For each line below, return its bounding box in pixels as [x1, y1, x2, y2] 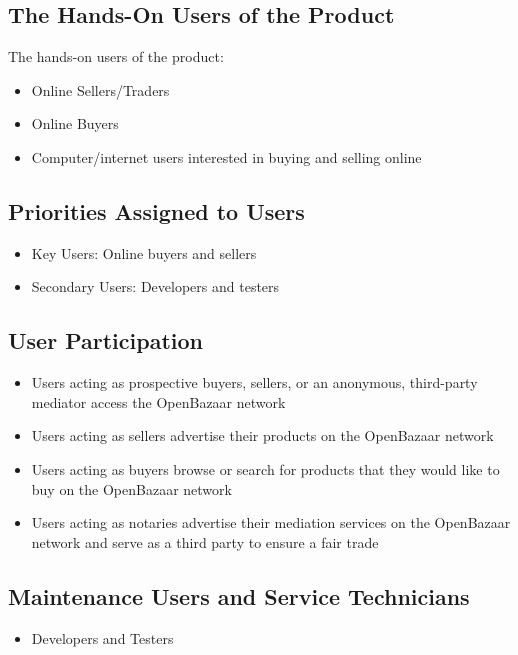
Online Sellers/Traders [31, 79, 170, 100]
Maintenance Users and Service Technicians [8, 580, 470, 611]
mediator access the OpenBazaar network [31, 391, 286, 412]
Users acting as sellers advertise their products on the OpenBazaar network [31, 425, 494, 446]
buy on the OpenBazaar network [31, 478, 232, 499]
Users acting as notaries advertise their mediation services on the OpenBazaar [31, 512, 511, 533]
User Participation [8, 325, 203, 356]
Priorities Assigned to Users [8, 195, 305, 226]
